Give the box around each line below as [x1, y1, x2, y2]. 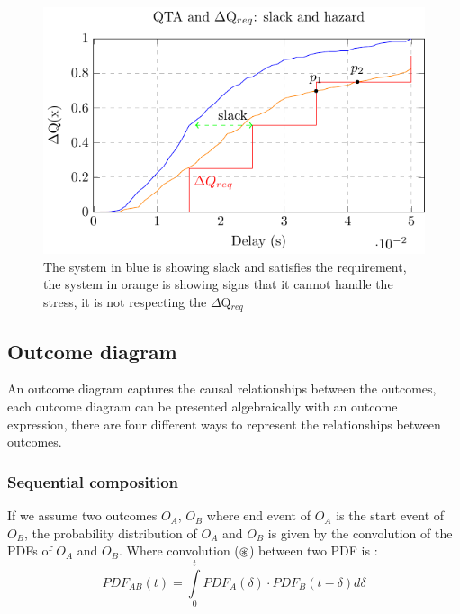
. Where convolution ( [118, 541, 239, 560]
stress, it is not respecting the [43, 292, 207, 311]
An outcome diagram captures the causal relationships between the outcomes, [7, 379, 437, 398]
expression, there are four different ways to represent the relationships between [7, 414, 441, 433]
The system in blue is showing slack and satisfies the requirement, [43, 257, 407, 275]
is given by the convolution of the [267, 523, 453, 542]
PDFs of [7, 541, 52, 560]
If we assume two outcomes [7, 506, 158, 525]
